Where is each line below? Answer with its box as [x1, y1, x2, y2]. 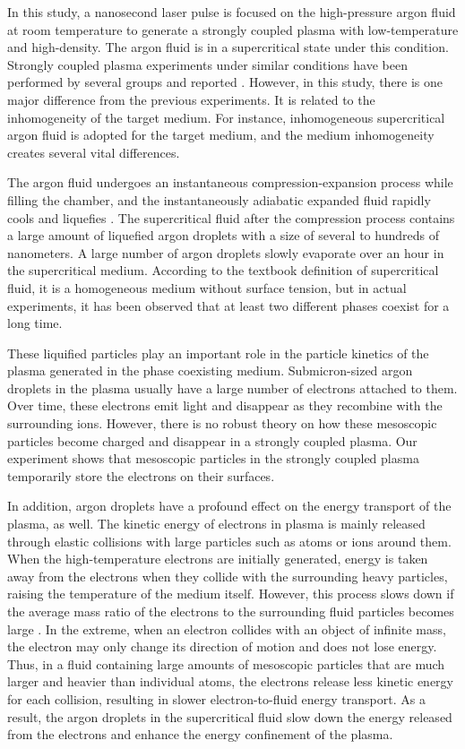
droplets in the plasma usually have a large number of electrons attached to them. [7, 378, 458, 397]
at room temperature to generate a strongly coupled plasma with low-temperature [7, 20, 459, 39]
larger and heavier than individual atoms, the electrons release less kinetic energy [7, 672, 453, 691]
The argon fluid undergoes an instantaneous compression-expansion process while [7, 173, 453, 192]
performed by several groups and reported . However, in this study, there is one [7, 73, 443, 91]
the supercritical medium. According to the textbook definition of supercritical [7, 261, 439, 280]
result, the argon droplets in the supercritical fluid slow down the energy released [7, 707, 452, 726]
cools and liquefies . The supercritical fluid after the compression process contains [7, 208, 455, 227]
